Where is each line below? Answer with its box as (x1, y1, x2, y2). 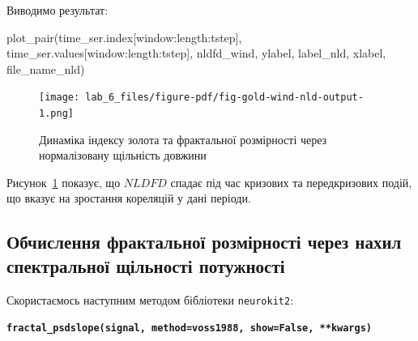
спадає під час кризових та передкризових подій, (170, 173, 412, 190)
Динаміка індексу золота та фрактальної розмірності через (39, 130, 327, 147)
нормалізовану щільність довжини (39, 147, 207, 164)
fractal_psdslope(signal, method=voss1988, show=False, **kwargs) (6, 322, 373, 335)
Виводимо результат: (6, 2, 109, 18)
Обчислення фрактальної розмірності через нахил (6, 229, 402, 254)
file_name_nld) (6, 60, 85, 77)
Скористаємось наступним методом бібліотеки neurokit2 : (6, 291, 294, 308)
